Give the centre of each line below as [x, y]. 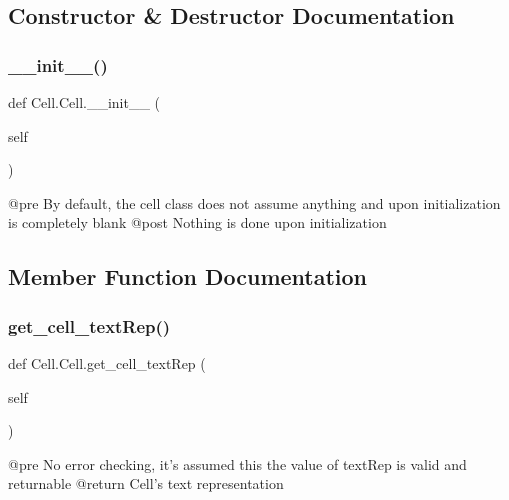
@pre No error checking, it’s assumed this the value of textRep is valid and [237, 463]
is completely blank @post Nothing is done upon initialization [197, 222]
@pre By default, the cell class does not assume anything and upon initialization [254, 202]
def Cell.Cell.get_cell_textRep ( [107, 362]
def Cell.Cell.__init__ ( [84, 102]
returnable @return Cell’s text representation [146, 483]
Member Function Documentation [188, 276]
